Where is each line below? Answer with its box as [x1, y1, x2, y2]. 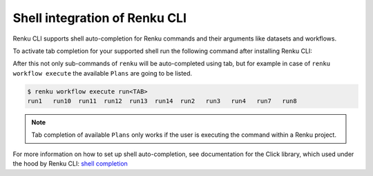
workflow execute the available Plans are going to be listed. [12, 69, 193, 77]
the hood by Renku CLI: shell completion [12, 159, 128, 168]
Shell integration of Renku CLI [12, 10, 186, 25]
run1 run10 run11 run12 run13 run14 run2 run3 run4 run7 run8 [27, 97, 297, 105]
